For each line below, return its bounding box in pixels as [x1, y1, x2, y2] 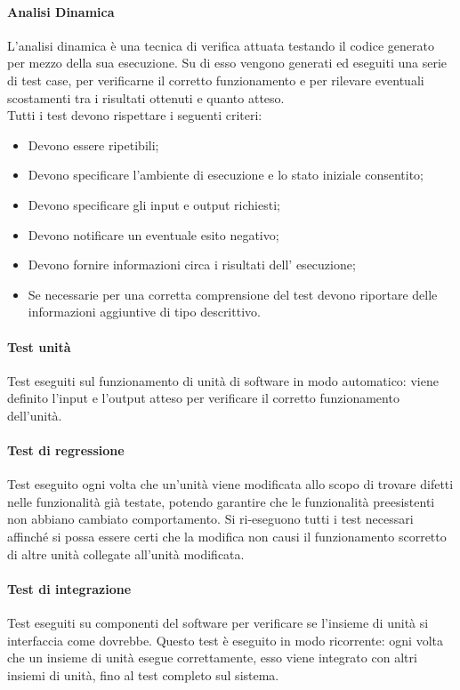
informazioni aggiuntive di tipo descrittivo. [28, 302, 261, 321]
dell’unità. [7, 405, 62, 424]
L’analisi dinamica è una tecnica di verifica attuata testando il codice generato [7, 36, 434, 54]
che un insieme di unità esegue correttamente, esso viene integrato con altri [7, 648, 417, 667]
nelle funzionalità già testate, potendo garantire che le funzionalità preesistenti [7, 492, 435, 510]
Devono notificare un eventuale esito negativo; [28, 225, 279, 244]
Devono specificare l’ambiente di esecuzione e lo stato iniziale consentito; [28, 165, 424, 184]
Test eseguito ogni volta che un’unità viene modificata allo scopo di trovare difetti [7, 475, 454, 493]
